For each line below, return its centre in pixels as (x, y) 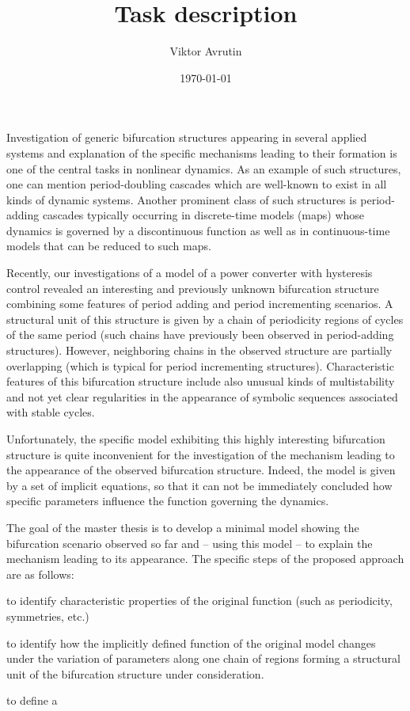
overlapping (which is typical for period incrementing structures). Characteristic (200, 365)
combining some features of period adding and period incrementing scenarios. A (200, 304)
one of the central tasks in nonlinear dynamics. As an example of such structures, (204, 168)
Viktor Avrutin (206, 51)
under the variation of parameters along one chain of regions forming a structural (203, 658)
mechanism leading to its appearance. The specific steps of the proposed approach (205, 559)
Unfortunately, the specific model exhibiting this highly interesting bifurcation (196, 439)
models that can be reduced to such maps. (109, 246)
